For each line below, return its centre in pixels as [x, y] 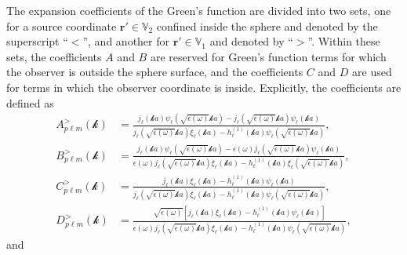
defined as [30, 102]
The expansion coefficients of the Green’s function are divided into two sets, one [199, 10]
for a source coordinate [62, 25]
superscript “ [37, 41]
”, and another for [126, 41]
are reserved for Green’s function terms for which [268, 56]
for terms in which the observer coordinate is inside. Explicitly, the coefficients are [204, 87]
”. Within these [344, 41]
